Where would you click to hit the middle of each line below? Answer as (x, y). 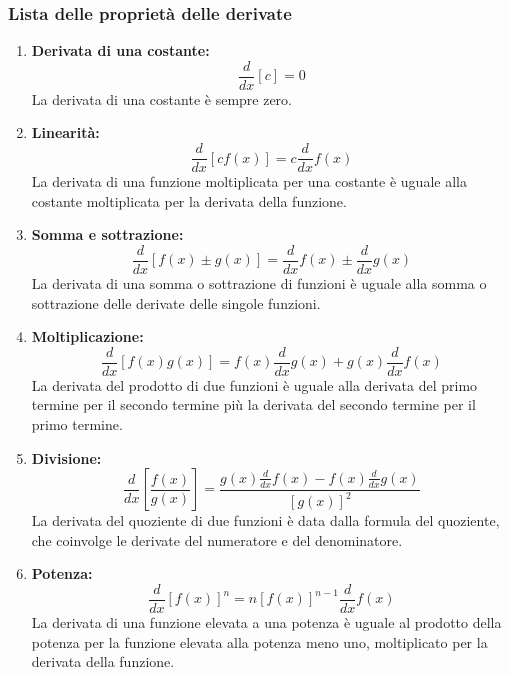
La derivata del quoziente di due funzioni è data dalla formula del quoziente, (265, 520)
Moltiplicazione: (87, 336)
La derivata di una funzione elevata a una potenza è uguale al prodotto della (266, 622)
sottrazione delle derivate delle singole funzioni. (176, 302)
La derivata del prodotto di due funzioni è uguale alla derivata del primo (254, 384)
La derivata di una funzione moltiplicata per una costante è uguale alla (249, 181)
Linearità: (65, 132)
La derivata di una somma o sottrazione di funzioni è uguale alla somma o (259, 282)
